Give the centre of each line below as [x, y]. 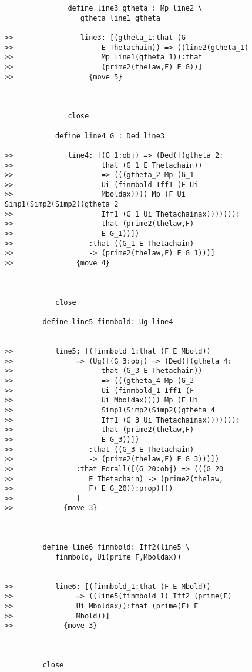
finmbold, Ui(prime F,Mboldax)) [118, 557]
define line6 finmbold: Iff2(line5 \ [116, 548]
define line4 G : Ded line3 [110, 136]
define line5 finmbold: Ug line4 [108, 322]
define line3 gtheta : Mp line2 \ [135, 8]
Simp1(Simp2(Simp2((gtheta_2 [62, 204]
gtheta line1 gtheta [120, 18]
